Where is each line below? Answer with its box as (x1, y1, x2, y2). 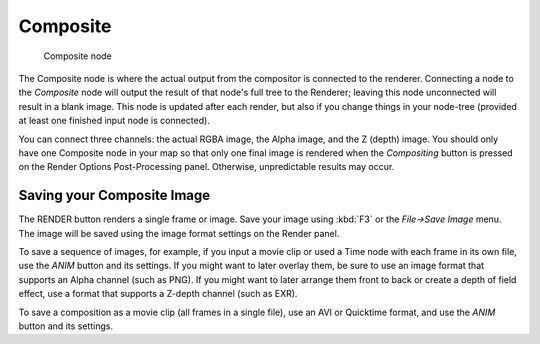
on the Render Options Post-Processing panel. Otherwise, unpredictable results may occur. (18, 161, 395, 173)
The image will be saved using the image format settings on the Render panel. (18, 227, 340, 239)
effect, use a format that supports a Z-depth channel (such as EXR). (18, 288, 298, 300)
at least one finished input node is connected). (18, 115, 210, 127)
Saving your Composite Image (18, 187, 211, 204)
